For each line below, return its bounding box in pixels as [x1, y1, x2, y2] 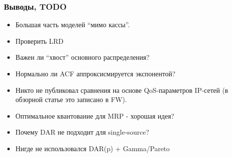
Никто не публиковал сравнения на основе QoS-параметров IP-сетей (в [15, 85, 228, 95]
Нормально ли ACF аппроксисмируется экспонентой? [15, 69, 176, 78]
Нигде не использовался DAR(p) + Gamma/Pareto [15, 143, 170, 153]
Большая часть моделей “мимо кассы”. [15, 19, 130, 30]
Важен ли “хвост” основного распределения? [15, 52, 150, 62]
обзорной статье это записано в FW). [15, 94, 127, 105]
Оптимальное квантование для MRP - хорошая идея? [15, 110, 174, 121]
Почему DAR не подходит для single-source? [15, 127, 149, 137]
